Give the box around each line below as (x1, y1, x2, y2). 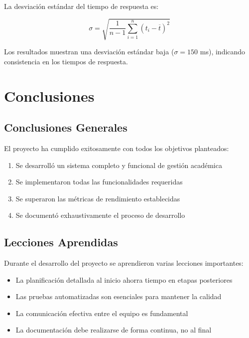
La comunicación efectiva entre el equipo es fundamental (15, 308, 188, 318)
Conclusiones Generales (4, 120, 127, 135)
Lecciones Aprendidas (4, 234, 118, 250)
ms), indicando (200, 46, 246, 57)
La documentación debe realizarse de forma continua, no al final (15, 325, 212, 335)
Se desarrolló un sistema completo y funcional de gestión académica (15, 160, 222, 170)
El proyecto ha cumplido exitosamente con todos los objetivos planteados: (4, 143, 229, 153)
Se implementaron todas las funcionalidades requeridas (15, 176, 183, 187)
